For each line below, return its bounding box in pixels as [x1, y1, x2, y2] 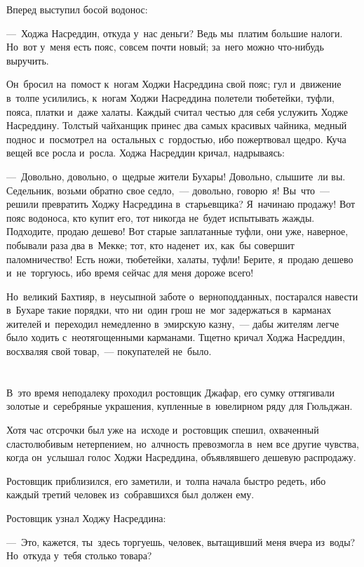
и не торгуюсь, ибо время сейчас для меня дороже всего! [6, 265, 254, 280]
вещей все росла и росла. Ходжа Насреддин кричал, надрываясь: [6, 145, 285, 160]
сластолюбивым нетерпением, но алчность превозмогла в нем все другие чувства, [6, 436, 359, 451]
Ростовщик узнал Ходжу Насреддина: [6, 511, 166, 525]
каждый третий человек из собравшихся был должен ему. [6, 487, 255, 502]
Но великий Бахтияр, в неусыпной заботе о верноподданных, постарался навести [6, 288, 358, 303]
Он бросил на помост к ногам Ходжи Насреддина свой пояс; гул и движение [6, 76, 342, 91]
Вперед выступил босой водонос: [6, 2, 148, 16]
